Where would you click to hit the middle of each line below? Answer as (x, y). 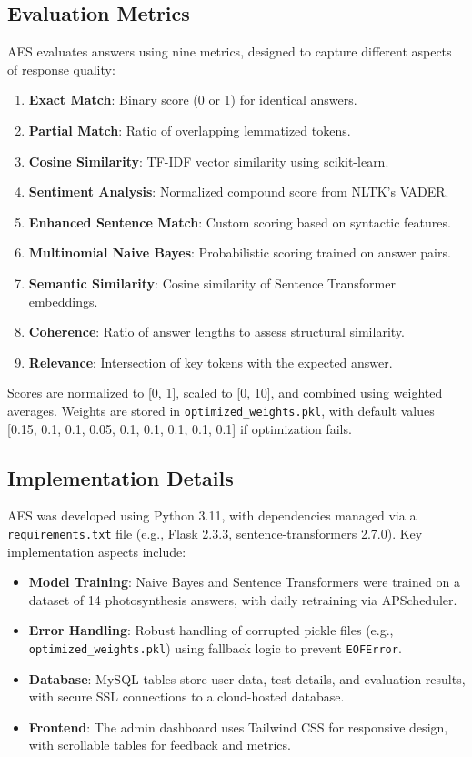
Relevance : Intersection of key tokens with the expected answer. (211, 362)
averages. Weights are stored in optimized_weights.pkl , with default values (221, 410)
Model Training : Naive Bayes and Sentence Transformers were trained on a (244, 582)
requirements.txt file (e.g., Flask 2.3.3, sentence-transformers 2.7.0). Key (215, 533)
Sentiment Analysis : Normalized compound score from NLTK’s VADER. (239, 192)
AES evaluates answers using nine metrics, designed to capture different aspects (230, 51)
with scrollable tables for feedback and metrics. (160, 745)
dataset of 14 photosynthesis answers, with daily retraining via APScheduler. (243, 599)
